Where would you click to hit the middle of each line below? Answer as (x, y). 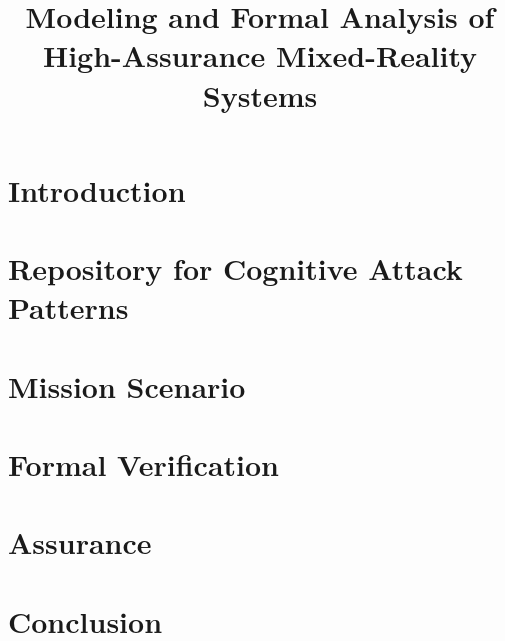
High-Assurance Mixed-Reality (260, 55)
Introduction (97, 189)
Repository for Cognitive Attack (235, 268)
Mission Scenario (127, 385)
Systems (260, 94)
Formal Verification (143, 464)
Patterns (68, 307)
